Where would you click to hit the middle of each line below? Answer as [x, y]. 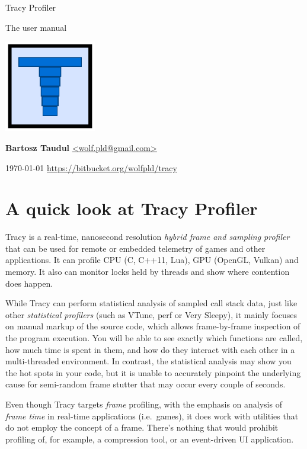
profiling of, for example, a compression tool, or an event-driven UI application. [150, 439]
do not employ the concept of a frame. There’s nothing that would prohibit [142, 427]
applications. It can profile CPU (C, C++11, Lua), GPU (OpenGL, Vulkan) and [152, 260]
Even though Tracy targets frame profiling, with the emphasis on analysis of [144, 404]
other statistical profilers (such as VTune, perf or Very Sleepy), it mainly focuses [151, 314]
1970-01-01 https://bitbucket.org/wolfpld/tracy [91, 167]
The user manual [36, 27]
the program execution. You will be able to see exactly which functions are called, [154, 338]
